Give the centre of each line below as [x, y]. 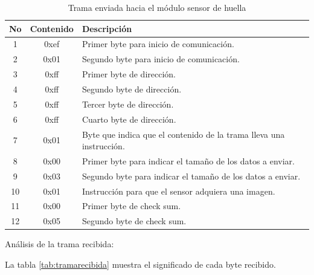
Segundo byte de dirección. [132, 89]
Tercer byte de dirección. [128, 104]
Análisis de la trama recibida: [59, 244]
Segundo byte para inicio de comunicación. [161, 59]
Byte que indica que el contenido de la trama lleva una [183, 134]
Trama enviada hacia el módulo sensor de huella [157, 7]
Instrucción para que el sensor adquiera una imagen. [178, 191]
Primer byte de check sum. [131, 206]
